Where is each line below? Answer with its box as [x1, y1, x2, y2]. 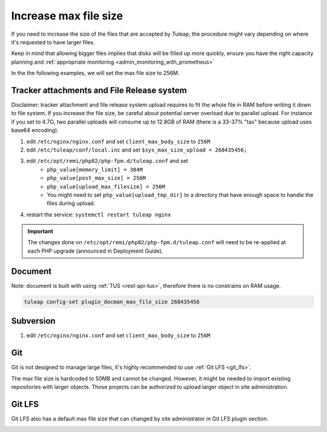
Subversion [11, 316, 56, 327]
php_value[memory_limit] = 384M [47, 166, 143, 173]
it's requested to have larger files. [11, 38, 95, 45]
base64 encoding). [11, 127, 59, 134]
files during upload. [47, 200, 96, 207]
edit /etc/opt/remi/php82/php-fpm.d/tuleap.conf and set [26, 158, 188, 165]
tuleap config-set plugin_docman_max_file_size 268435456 [24, 298, 200, 305]
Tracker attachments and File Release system [11, 85, 187, 95]
